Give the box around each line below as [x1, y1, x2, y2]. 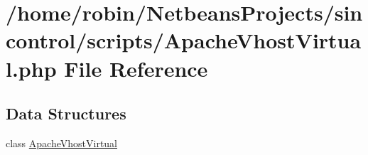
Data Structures [6, 102, 126, 124]
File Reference [64, 53, 208, 82]
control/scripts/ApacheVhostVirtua [6, 26, 362, 55]
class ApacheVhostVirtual [6, 135, 118, 150]
